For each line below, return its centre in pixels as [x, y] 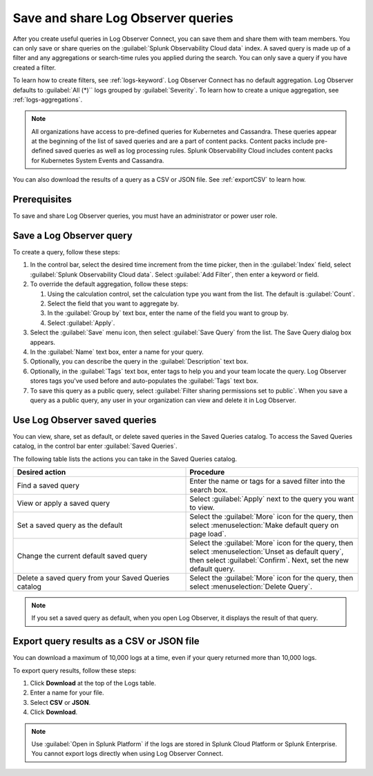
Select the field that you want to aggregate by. [113, 303]
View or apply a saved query [64, 503]
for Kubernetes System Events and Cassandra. [98, 160]
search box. [209, 489]
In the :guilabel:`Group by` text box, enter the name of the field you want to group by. [168, 313]
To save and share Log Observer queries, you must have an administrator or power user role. [145, 216]
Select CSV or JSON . [60, 702]
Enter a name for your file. [67, 693]
